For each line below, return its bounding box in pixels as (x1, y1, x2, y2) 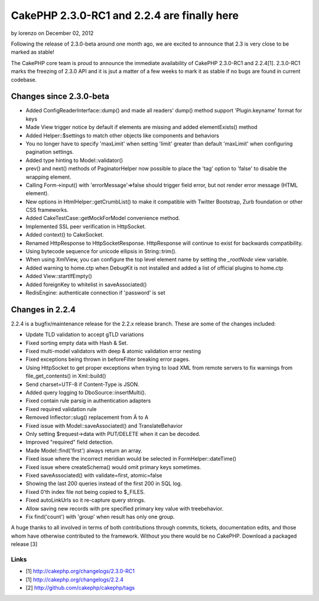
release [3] (11, 541, 38, 548)
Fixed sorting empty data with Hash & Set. (25, 339, 128, 346)
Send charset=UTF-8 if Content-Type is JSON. (25, 380, 140, 387)
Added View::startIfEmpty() (25, 273, 93, 280)
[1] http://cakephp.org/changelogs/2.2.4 (25, 576, 124, 583)
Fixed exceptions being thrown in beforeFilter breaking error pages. (25, 356, 190, 363)
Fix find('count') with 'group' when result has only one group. (25, 513, 175, 520)
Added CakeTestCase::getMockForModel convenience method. (25, 215, 180, 222)
